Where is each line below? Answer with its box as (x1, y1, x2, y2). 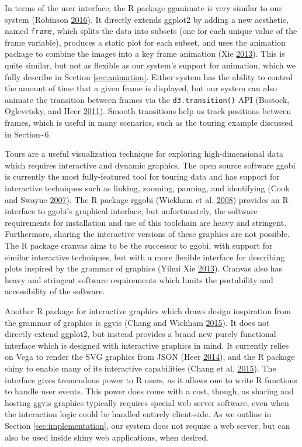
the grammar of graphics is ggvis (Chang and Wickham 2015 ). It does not (5, 316, 270, 328)
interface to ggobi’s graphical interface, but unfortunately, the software (5, 205, 258, 217)
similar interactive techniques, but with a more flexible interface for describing (5, 250, 285, 263)
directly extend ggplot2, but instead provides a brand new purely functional (5, 328, 276, 340)
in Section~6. (5, 128, 51, 140)
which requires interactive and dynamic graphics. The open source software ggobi (5, 159, 296, 171)
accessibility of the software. (5, 285, 105, 297)
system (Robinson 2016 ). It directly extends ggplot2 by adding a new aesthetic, (5, 13, 289, 25)
